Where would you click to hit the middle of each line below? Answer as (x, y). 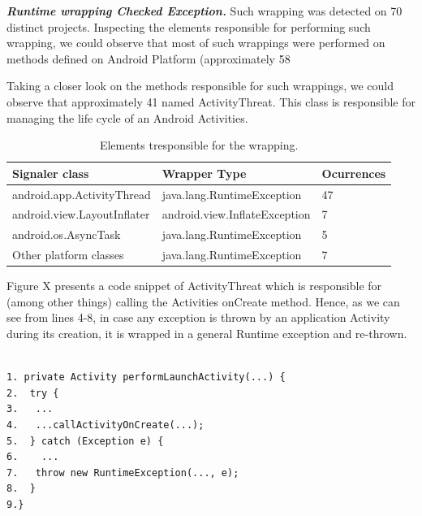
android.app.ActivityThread (82, 194)
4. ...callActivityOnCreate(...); (105, 425)
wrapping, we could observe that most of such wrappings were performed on (196, 43)
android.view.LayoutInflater (81, 214)
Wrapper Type (204, 173)
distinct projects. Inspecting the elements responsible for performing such (189, 26)
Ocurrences (354, 173)
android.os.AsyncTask (67, 234)
